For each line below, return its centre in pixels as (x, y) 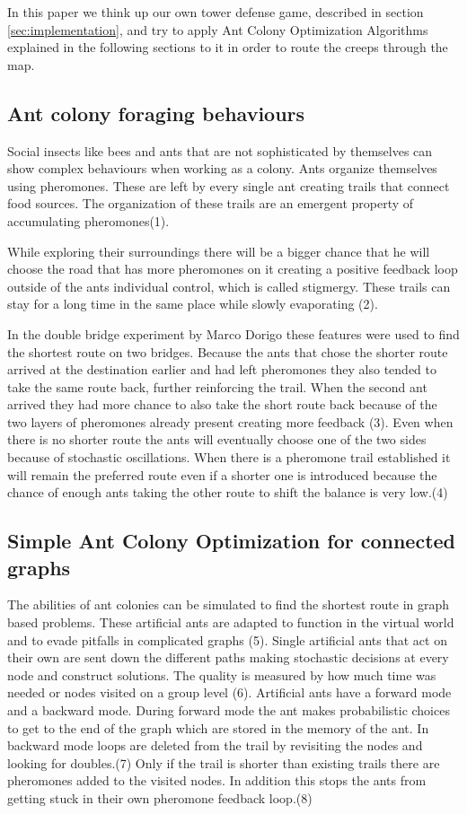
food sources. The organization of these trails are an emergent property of (211, 203)
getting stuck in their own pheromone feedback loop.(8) (160, 797)
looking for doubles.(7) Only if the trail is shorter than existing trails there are (224, 762)
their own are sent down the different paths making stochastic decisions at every (228, 657)
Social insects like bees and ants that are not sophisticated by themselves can (220, 150)
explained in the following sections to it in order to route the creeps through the (228, 47)
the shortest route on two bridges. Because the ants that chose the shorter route (228, 351)
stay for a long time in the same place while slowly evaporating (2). (193, 304)
